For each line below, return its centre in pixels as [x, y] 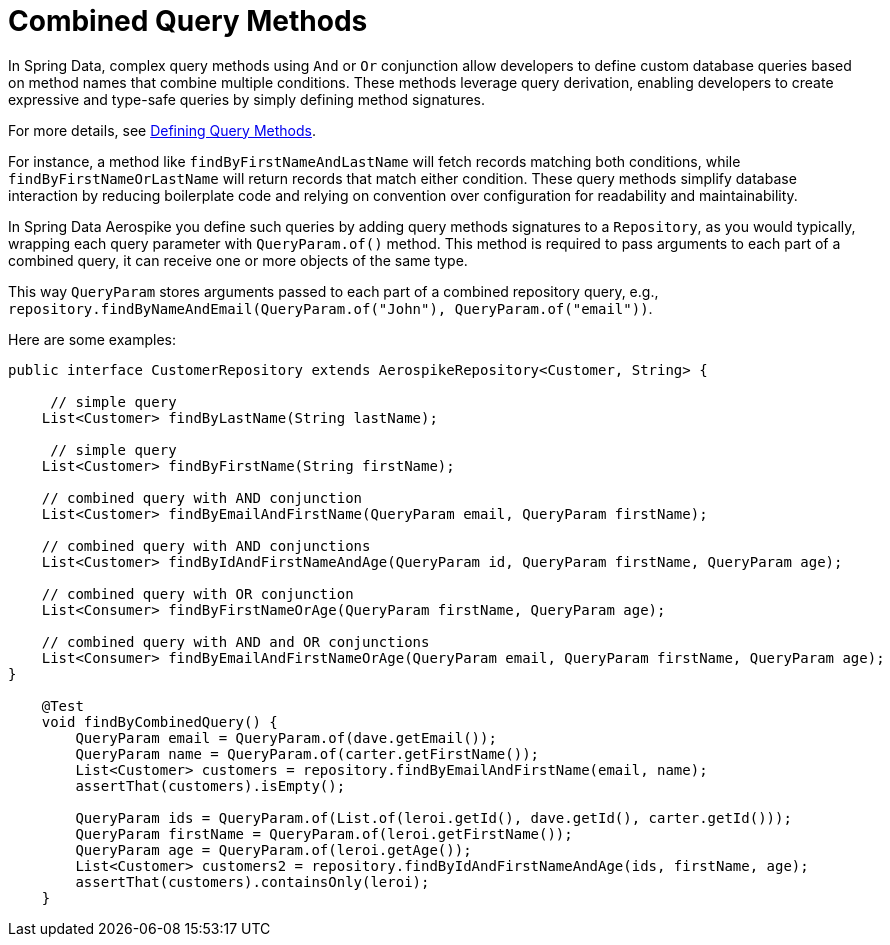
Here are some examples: [92, 339]
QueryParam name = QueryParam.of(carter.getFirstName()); [307, 753]
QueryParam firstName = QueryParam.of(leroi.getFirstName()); [324, 833]
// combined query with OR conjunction [197, 593]
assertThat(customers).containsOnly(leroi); [252, 881]
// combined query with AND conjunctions [206, 545]
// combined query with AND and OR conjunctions [235, 641]
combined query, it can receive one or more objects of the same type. [238, 260]
